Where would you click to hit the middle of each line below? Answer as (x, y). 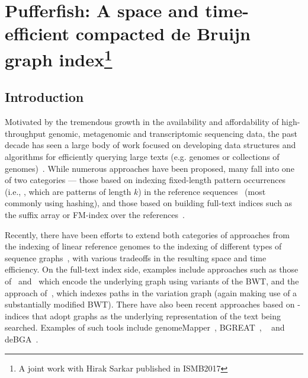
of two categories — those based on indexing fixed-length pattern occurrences (145, 180)
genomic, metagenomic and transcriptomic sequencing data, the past (173, 133)
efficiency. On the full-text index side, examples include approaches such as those (152, 269)
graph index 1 (59, 58)
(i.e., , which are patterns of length (68, 191)
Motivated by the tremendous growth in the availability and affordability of (142, 122)
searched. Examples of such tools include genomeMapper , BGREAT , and (145, 327)
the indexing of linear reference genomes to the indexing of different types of (143, 246)
